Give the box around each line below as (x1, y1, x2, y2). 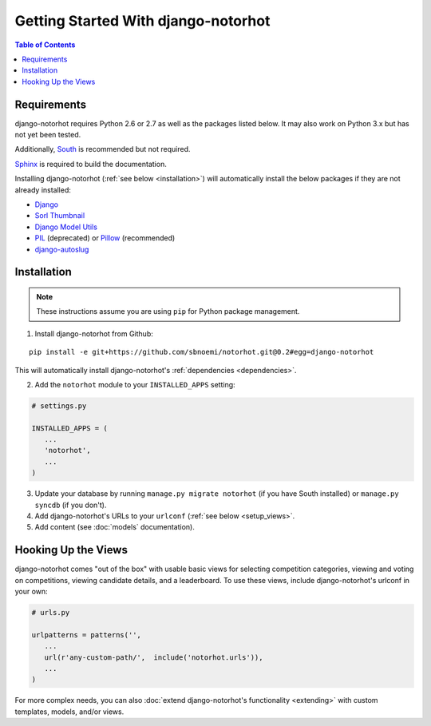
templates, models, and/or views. (14, 707, 125, 716)
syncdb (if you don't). (34, 500, 107, 510)
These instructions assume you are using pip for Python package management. (36, 307, 300, 316)
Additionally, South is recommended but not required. (14, 145, 191, 154)
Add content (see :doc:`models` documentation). (34, 522, 195, 532)
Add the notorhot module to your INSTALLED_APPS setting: (34, 379, 235, 389)
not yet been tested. (14, 130, 81, 140)
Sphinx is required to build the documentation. (14, 159, 167, 169)
